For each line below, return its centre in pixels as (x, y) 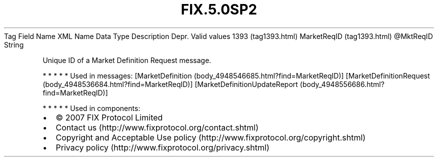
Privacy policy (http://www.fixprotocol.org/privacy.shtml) (162, 147)
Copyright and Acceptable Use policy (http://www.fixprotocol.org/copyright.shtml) (211, 137)
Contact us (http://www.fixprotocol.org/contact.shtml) (157, 127)
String (14, 44)
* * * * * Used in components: (91, 108)
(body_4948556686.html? (342, 84)
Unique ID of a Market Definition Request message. (127, 60)
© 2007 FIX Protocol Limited (109, 117)
